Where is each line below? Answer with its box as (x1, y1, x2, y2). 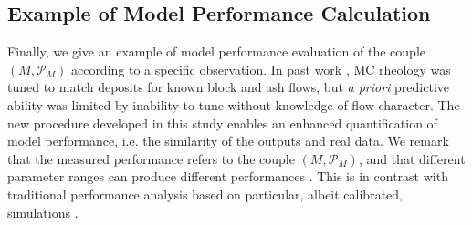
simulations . (7, 202, 79, 221)
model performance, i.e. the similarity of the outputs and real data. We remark (7, 131, 449, 150)
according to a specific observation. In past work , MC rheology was (70, 59, 451, 78)
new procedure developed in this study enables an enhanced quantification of (7, 113, 437, 132)
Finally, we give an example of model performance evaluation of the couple (7, 42, 425, 61)
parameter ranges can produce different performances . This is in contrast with (7, 167, 448, 186)
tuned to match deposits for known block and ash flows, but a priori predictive (7, 77, 450, 97)
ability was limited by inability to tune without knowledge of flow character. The (7, 95, 460, 114)
